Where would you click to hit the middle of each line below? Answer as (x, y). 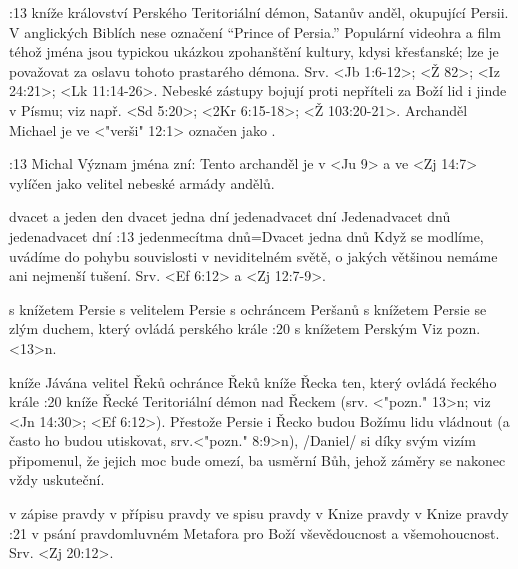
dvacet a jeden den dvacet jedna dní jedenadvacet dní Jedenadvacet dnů (230, 216)
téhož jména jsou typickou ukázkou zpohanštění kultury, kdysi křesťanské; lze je (254, 51)
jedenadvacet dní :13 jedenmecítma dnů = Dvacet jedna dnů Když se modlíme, (246, 235)
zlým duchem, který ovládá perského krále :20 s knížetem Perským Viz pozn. (245, 328)
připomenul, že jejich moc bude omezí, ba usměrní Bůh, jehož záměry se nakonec (257, 459)
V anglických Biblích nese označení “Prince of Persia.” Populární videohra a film (255, 31)
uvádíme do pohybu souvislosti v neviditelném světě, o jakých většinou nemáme (253, 255)
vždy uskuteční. (57, 479)
